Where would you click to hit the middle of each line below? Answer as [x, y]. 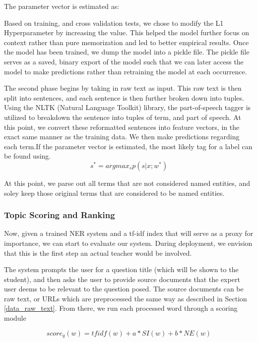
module [15, 318]
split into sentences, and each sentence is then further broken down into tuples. [124, 97]
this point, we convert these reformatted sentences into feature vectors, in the [122, 127]
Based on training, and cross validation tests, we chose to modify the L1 [114, 23]
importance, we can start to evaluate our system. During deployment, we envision [128, 243]
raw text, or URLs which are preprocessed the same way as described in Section [126, 298]
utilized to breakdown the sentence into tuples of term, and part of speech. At [123, 117]
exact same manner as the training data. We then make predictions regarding [122, 137]
